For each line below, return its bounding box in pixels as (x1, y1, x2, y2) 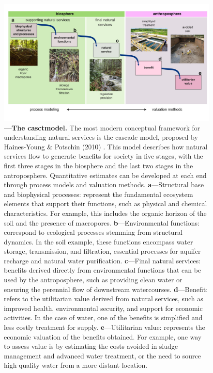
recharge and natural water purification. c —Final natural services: (4, 255, 201, 265)
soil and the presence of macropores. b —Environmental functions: (4, 217, 199, 227)
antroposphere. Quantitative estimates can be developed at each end (4, 170, 207, 180)
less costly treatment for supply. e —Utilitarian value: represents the (4, 322, 205, 332)
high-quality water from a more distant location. (4, 360, 148, 370)
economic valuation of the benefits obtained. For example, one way (4, 331, 202, 341)
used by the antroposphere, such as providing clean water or (4, 275, 183, 285)
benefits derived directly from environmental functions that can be (4, 265, 201, 275)
